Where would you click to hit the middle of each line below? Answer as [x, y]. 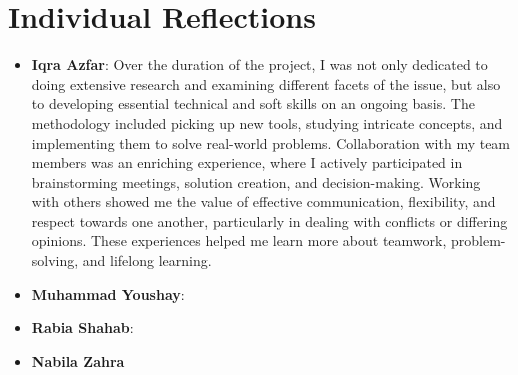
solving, [55, 260]
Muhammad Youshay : [108, 293]
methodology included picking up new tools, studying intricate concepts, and [267, 122]
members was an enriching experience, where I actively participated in [247, 162]
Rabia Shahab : [82, 327]
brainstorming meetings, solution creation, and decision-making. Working [256, 181]
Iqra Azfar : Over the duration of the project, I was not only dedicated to [259, 64]
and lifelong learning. [147, 260]
